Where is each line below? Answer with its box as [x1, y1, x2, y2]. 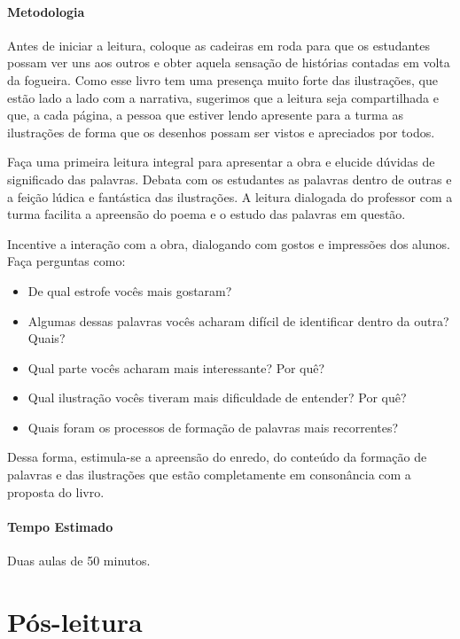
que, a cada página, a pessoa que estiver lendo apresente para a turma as [7, 105, 403, 124]
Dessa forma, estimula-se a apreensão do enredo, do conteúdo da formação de [7, 448, 427, 466]
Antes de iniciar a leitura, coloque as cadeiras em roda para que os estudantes [7, 35, 431, 54]
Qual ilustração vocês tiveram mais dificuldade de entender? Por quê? [27, 388, 407, 407]
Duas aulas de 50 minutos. [7, 551, 151, 570]
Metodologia [7, 2, 85, 20]
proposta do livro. [7, 482, 105, 501]
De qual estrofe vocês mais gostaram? [27, 281, 232, 300]
